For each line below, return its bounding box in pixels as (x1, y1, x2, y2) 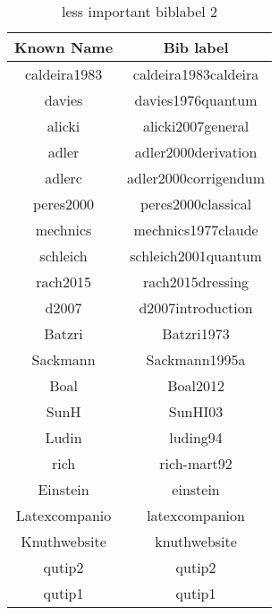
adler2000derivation (134, 141, 258, 162)
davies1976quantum (134, 90, 258, 110)
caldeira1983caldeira (132, 64, 259, 84)
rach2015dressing (143, 271, 249, 292)
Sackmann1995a (146, 349, 246, 370)
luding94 (169, 427, 223, 448)
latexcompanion (147, 505, 245, 525)
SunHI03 (168, 401, 224, 422)
